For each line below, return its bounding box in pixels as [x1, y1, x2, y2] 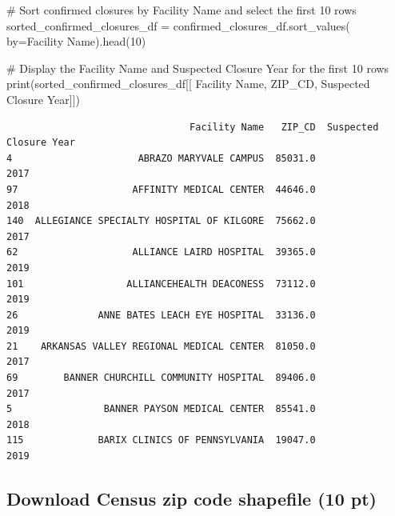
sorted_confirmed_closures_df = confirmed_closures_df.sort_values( [6, 17, 350, 34]
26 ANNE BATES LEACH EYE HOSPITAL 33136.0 [6, 309, 316, 321]
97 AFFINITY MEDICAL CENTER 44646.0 [6, 183, 316, 195]
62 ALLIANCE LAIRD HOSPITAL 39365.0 [6, 246, 316, 258]
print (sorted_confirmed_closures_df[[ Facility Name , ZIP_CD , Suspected [6, 75, 370, 92]
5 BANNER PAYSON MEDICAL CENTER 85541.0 [6, 403, 316, 415]
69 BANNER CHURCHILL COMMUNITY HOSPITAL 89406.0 [6, 372, 316, 384]
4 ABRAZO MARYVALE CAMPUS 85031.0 [6, 152, 316, 164]
